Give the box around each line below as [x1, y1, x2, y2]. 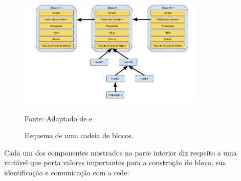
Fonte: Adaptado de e [25, 113, 93, 123]
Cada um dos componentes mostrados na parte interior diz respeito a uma [4, 147, 237, 158]
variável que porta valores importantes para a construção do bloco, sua [4, 157, 226, 168]
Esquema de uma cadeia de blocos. [25, 130, 134, 141]
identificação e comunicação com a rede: [4, 167, 129, 177]
